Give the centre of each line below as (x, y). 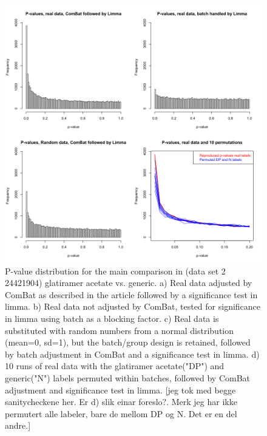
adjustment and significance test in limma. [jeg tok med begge (120, 390)
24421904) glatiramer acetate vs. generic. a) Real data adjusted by (129, 283)
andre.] (18, 425)
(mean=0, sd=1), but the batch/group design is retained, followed (128, 342)
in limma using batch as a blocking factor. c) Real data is (112, 318)
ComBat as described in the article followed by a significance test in (131, 294)
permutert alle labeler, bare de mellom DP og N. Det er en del (121, 413)
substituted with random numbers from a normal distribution (120, 330)
